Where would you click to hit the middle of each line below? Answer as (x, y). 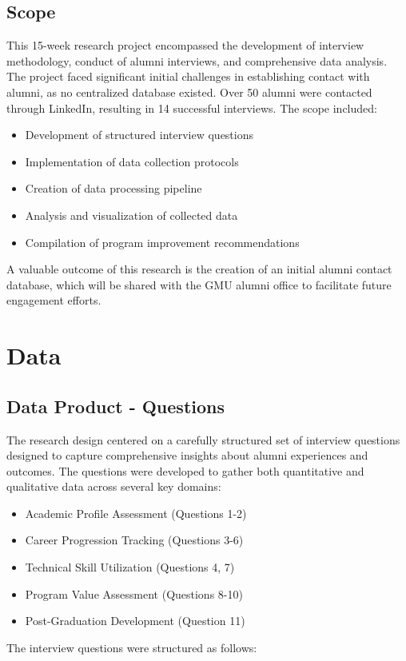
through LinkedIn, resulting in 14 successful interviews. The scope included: (192, 108)
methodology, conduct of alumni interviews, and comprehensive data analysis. (197, 60)
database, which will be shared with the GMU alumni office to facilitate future (199, 284)
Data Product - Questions (115, 406)
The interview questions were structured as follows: (132, 647)
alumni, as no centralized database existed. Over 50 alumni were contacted (189, 92)
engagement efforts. (54, 300)
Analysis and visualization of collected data (131, 215)
